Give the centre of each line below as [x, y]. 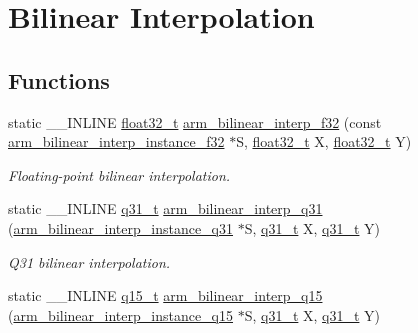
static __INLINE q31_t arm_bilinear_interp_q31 [165, 208]
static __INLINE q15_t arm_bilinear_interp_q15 [165, 295]
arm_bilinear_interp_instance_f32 [116, 141]
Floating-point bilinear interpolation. [119, 174]
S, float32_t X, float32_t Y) [324, 141]
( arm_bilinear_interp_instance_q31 [121, 227]
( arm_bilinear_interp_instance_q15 [121, 314]
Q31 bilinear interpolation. [89, 261]
